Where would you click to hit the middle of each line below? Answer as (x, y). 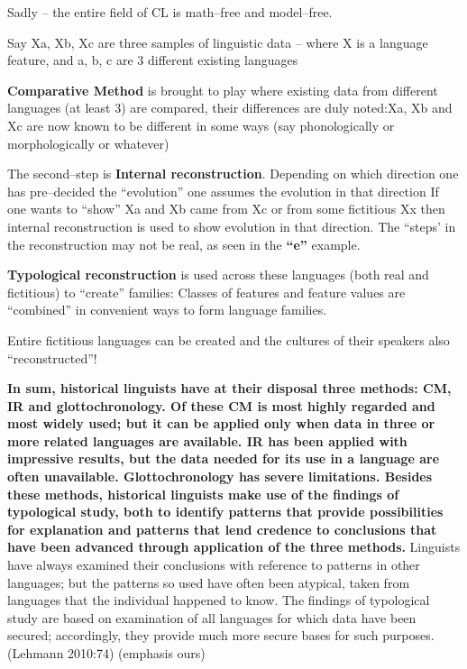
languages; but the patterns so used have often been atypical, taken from (209, 582)
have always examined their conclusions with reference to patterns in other (214, 565)
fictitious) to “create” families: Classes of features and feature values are (206, 292)
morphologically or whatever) (88, 143)
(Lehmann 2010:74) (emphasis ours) (106, 653)
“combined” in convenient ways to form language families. (167, 310)
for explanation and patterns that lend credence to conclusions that (222, 529)
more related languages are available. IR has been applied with (207, 440)
